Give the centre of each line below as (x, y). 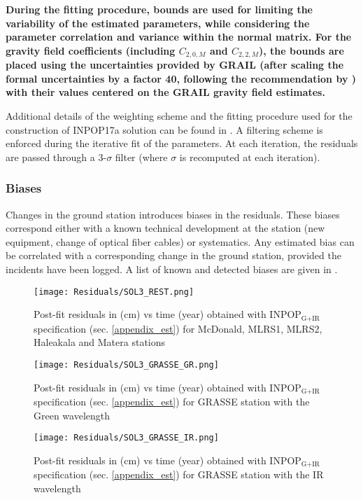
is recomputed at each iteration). (250, 157)
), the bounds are (301, 50)
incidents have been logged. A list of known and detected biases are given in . (172, 269)
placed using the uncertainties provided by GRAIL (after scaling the (175, 65)
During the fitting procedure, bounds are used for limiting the (159, 9)
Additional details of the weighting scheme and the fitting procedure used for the (179, 116)
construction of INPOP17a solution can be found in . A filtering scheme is (164, 129)
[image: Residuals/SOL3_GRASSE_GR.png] (126, 364)
